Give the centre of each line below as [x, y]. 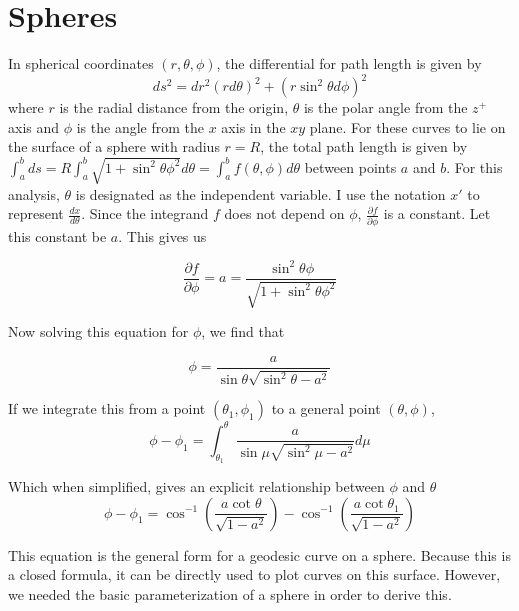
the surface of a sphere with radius [114, 146]
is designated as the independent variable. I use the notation [260, 193]
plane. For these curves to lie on [407, 126]
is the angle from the [140, 126]
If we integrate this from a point [107, 408]
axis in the [253, 126]
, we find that [243, 331]
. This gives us [162, 235]
